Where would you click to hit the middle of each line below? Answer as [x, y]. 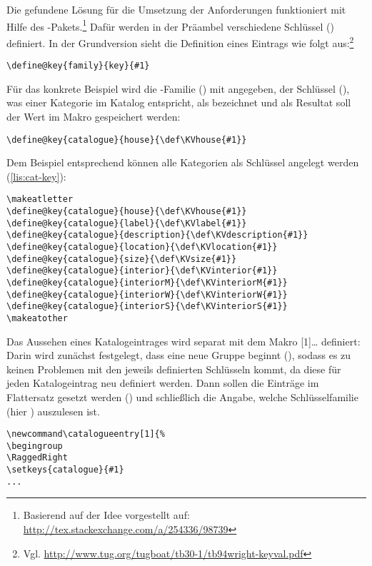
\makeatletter [40, 199]
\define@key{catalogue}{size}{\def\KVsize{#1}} [122, 259]
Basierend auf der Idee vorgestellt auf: [106, 515]
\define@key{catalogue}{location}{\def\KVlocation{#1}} [142, 247]
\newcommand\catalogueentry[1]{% [86, 434]
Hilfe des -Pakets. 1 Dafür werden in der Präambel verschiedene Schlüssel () [170, 25]
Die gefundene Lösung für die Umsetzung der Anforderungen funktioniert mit [176, 9]
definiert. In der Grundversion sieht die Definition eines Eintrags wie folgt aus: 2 [180, 41]
